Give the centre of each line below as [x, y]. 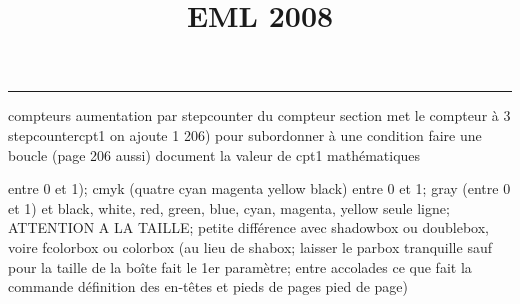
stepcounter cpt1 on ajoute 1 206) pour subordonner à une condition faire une [245, 134]
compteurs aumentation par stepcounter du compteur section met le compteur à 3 [259, 115]
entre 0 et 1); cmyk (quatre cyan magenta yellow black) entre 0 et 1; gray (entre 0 [259, 188]
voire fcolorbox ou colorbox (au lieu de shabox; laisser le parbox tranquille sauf [250, 246]
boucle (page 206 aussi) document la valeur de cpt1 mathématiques [214, 154]
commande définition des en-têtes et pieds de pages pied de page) [208, 286]
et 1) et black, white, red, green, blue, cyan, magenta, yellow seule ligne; [229, 207]
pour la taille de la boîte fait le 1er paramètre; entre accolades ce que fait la [240, 266]
